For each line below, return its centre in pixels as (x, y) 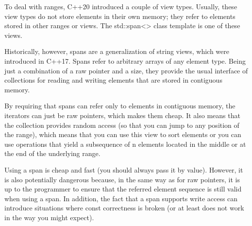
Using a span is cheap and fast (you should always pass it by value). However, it (124, 169)
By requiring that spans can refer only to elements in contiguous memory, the (120, 106)
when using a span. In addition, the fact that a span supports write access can (121, 198)
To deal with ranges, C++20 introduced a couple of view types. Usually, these (121, 6)
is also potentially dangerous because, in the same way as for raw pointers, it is (122, 179)
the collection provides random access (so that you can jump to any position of (122, 125)
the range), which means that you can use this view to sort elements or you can (123, 134)
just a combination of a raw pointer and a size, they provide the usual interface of (126, 70)
